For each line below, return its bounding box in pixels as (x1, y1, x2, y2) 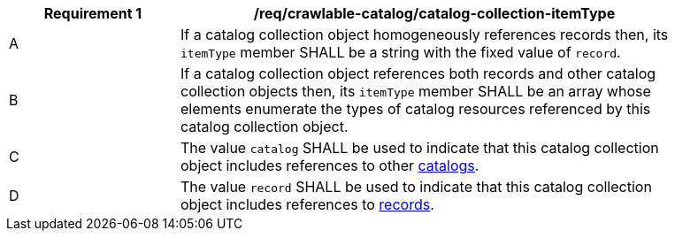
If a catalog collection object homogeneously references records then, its (180, 26, 669, 43)
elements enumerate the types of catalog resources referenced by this (180, 100, 651, 118)
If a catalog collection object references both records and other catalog (180, 65, 656, 82)
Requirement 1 (43, 4, 142, 22)
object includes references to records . (180, 196, 434, 213)
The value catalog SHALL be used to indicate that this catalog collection (180, 139, 659, 157)
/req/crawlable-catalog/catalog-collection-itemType (253, 4, 616, 22)
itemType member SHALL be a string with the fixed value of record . (180, 43, 621, 61)
